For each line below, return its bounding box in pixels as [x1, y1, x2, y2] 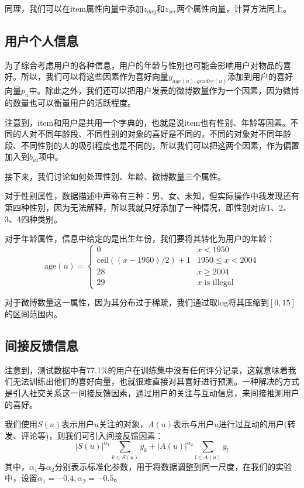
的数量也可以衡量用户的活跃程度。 [5, 96, 136, 108]
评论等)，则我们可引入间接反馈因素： [20, 429, 164, 441]
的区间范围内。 [5, 308, 62, 320]
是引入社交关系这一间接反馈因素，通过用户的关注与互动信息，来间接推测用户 [5, 387, 299, 399]
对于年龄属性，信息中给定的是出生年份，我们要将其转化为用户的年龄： [5, 232, 275, 245]
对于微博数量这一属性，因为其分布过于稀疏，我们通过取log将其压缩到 [5, 296, 269, 308]
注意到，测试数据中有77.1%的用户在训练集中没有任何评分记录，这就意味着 [5, 363, 288, 376]
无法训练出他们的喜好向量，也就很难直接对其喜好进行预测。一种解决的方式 [12, 375, 299, 387]
